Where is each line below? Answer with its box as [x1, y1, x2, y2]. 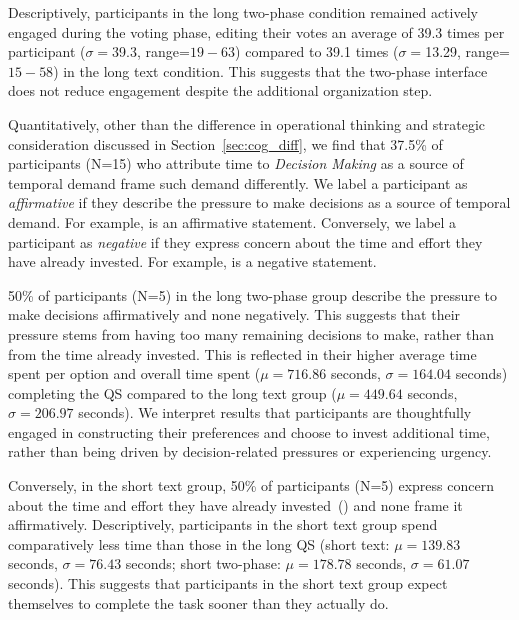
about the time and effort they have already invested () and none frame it [8, 494, 463, 515]
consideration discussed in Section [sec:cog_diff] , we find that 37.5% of [8, 133, 443, 154]
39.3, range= [112, 41, 190, 62]
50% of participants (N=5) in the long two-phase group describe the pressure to [8, 284, 498, 305]
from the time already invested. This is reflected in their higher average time [8, 343, 477, 364]
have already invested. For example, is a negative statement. [8, 251, 377, 272]
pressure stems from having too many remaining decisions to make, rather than [8, 323, 495, 344]
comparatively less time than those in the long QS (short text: [8, 533, 390, 554]
